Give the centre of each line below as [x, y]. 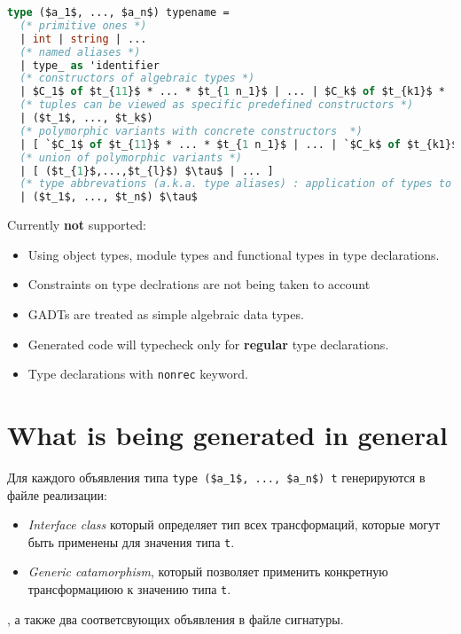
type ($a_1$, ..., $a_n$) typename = [118, 12]
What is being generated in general [227, 434]
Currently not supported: [77, 225]
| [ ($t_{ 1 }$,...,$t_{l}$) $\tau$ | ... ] [147, 171]
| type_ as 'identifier [90, 65]
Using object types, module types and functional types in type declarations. [234, 254]
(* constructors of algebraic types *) [137, 78]
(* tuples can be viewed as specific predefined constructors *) [217, 105]
